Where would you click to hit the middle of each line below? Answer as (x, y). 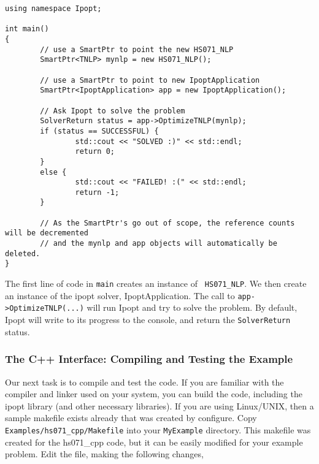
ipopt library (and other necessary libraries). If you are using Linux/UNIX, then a (159, 405)
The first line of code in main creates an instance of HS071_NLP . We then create (156, 283)
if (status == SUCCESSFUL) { (99, 131)
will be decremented (47, 233)
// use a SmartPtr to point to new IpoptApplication (150, 80)
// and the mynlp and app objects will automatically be (159, 244)
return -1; (97, 192)
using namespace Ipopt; (53, 9)
